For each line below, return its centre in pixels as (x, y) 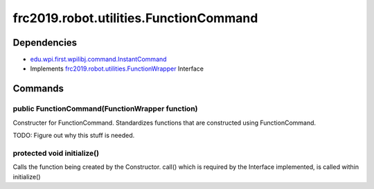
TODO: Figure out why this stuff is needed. (74, 135)
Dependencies (45, 43)
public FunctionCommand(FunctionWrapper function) (105, 109)
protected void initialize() (56, 153)
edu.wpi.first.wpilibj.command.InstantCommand (98, 60)
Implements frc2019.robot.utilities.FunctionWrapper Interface (117, 69)
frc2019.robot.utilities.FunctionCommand (135, 18)
